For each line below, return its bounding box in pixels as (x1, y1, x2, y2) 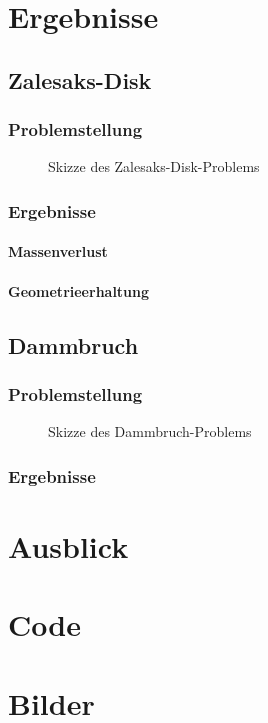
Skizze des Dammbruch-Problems (48, 421, 252, 442)
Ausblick (8, 525, 129, 566)
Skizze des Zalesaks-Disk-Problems (48, 156, 260, 177)
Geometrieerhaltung (8, 280, 150, 301)
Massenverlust (8, 241, 108, 262)
